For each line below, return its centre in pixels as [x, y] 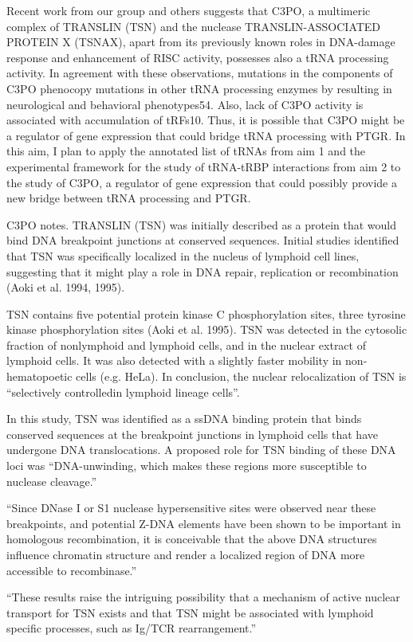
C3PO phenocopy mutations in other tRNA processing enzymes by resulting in [199, 88]
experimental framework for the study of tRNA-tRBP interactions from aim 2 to [204, 166]
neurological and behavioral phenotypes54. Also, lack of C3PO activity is [185, 104]
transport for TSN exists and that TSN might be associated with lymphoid [190, 612]
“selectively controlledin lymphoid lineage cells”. [123, 391]
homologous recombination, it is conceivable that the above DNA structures [192, 539]
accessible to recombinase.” [72, 570]
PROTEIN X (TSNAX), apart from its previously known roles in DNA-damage [201, 42]
